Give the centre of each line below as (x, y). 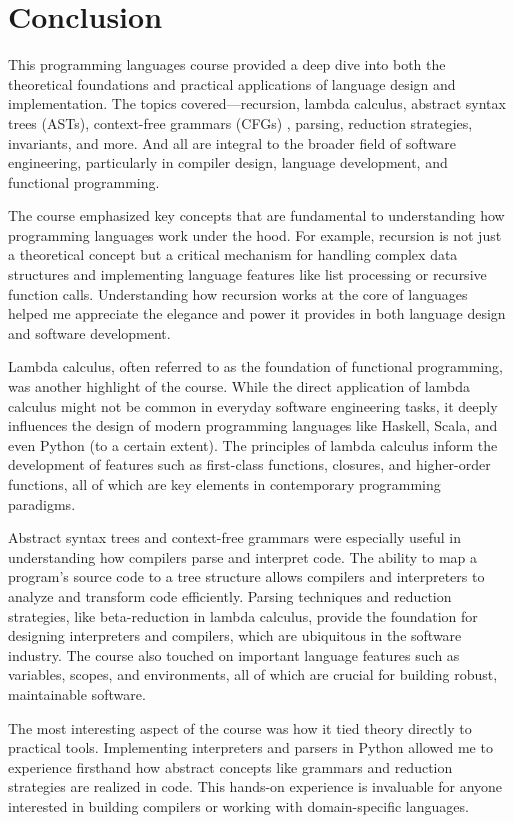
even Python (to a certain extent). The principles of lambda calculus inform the (253, 444)
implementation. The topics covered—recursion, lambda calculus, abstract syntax (257, 103)
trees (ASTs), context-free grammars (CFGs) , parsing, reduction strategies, (240, 122)
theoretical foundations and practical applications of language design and (232, 83)
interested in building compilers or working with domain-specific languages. (238, 805)
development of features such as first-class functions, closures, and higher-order (249, 464)
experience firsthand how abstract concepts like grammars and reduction (230, 766)
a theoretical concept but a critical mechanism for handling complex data (233, 254)
